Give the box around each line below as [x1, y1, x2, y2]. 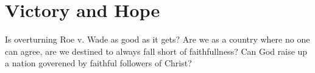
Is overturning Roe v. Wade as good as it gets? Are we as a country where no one [5, 33, 310, 46]
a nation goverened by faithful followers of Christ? [5, 57, 192, 69]
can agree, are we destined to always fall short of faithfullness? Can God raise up [5, 44, 308, 57]
